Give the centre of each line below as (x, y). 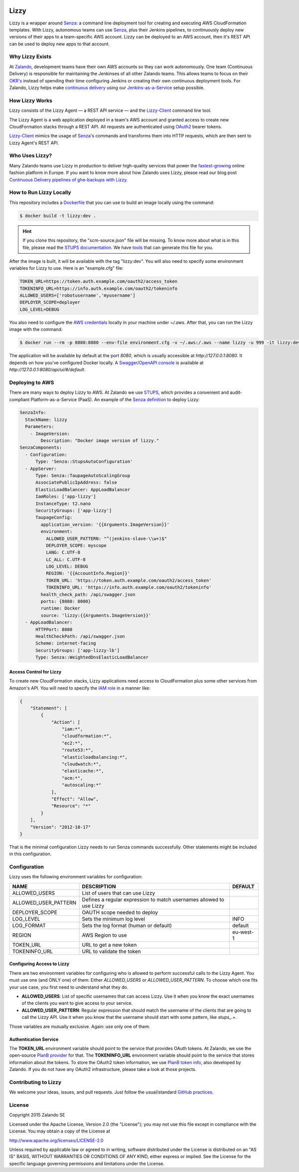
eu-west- (243, 932)
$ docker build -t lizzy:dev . (58, 216)
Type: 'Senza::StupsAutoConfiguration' (84, 462)
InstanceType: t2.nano (63, 504)
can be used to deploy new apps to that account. (59, 44)
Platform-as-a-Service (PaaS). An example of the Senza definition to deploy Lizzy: (115, 399)
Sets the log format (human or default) (127, 925)
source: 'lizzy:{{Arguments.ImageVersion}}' (96, 615)
